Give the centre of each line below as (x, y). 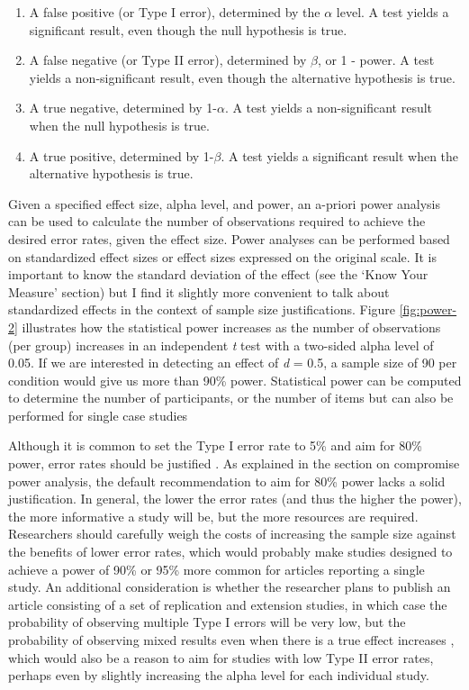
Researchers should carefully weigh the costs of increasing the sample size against (232, 534)
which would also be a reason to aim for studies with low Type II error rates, (221, 657)
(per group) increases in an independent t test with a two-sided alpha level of (221, 345)
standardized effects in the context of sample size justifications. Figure (202, 309)
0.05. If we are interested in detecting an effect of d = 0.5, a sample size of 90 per (233, 363)
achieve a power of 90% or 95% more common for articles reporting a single (216, 569)
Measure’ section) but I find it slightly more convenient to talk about (199, 291)
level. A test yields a (392, 12)
